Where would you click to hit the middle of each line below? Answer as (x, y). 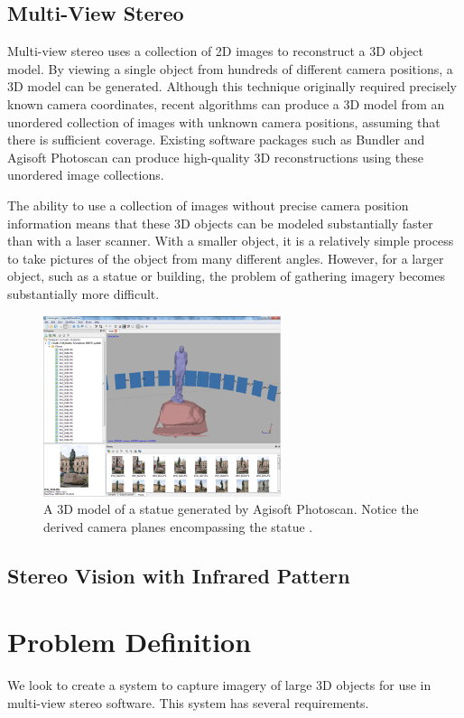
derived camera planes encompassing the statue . (178, 526)
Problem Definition (130, 642)
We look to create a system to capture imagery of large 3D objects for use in (219, 685)
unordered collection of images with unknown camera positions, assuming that (224, 121)
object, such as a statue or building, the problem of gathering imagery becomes (227, 276)
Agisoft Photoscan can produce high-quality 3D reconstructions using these (216, 157)
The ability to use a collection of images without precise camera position (208, 205)
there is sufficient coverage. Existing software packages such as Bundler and (216, 140)
